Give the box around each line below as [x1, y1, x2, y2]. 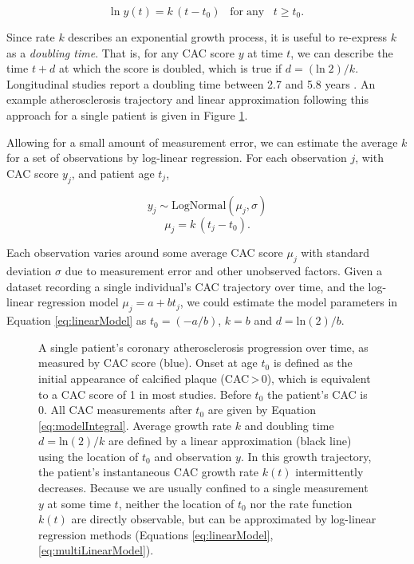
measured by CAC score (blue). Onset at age [38, 354, 258, 371]
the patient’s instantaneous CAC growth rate [38, 463, 259, 480]
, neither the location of [118, 495, 235, 511]
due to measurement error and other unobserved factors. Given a [65, 262, 383, 279]
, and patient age [71, 164, 155, 181]
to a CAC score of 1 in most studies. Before [38, 385, 251, 402]
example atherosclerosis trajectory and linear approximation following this [6, 91, 369, 108]
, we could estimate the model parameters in [179, 294, 398, 310]
